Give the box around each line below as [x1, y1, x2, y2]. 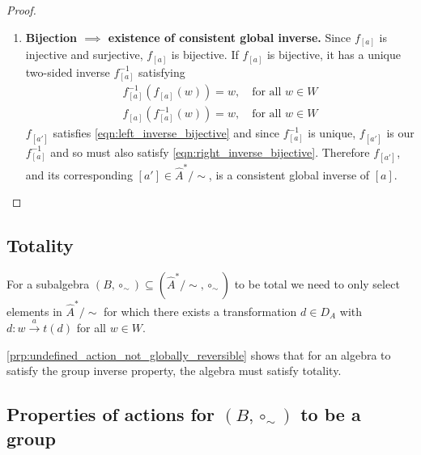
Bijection [25, 28, 77, 45]
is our [386, 124, 415, 141]
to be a [300, 402, 361, 427]
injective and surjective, [25, 46, 143, 63]
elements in [6, 302, 62, 319]
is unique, [308, 124, 356, 141]
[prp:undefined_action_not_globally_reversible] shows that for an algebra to [6, 346, 391, 363]
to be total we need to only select [234, 275, 400, 292]
